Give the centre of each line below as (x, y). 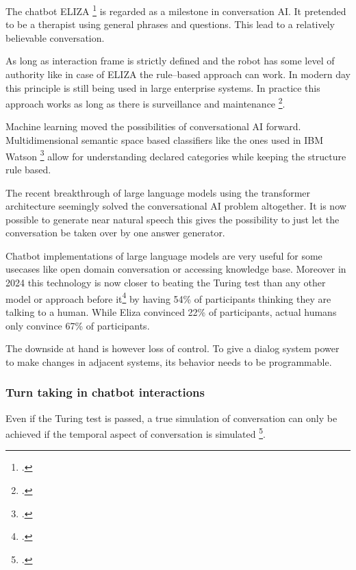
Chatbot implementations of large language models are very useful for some (164, 255)
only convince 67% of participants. (78, 325)
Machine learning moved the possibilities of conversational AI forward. (153, 126)
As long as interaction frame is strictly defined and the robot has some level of (170, 61)
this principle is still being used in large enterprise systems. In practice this (163, 87)
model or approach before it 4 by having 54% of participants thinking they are (168, 297)
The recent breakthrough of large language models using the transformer (158, 192)
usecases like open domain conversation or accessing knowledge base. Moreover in (176, 269)
